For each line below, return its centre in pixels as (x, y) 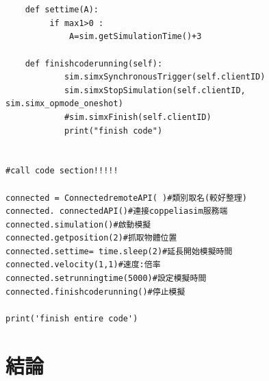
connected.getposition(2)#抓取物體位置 (91, 238)
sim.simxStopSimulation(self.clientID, (155, 90)
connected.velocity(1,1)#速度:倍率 (83, 265)
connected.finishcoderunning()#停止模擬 (95, 292)
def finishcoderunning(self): (94, 63)
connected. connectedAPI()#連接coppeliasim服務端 (117, 211)
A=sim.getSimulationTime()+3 (136, 37)
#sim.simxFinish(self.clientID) (138, 117)
